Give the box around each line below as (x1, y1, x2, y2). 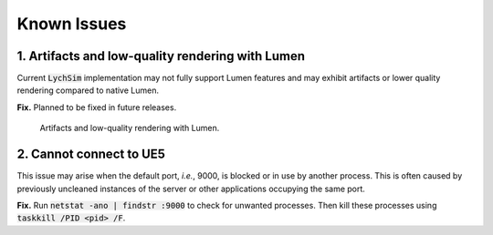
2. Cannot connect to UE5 (16, 147, 166, 162)
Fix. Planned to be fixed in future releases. (16, 101, 177, 113)
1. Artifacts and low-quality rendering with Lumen (16, 48, 306, 64)
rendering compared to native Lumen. (16, 85, 160, 96)
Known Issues (16, 14, 127, 34)
